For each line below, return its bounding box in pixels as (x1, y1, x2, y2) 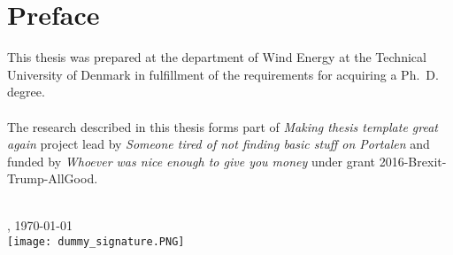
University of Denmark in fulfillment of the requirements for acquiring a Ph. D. (7, 65, 439, 83)
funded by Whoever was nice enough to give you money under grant (7, 151, 376, 170)
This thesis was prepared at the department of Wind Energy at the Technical (7, 48, 426, 66)
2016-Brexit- (379, 151, 447, 170)
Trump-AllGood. (7, 169, 98, 188)
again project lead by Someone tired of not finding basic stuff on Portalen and (7, 135, 430, 153)
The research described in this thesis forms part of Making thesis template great (7, 117, 438, 135)
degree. (7, 82, 45, 101)
